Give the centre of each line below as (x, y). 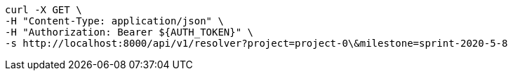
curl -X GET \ (44, 10)
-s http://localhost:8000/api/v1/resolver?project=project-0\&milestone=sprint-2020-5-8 (256, 43)
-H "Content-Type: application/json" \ (114, 21)
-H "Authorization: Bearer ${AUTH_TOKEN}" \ (129, 32)
